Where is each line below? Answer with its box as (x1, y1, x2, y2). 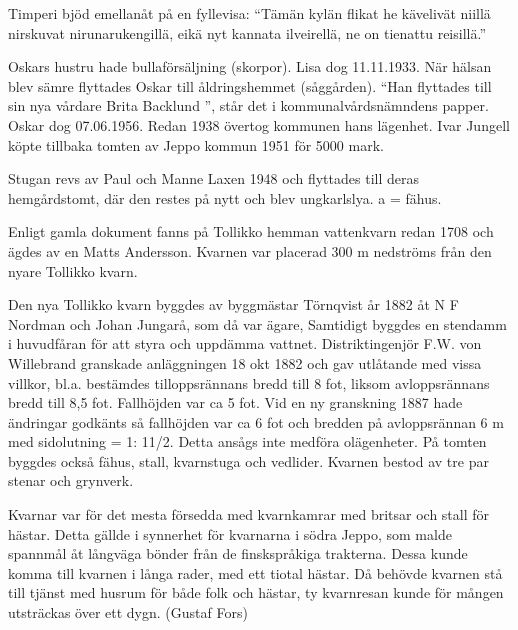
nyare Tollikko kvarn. (8, 260, 138, 281)
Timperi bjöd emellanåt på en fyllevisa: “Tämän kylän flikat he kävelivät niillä (8, 3, 491, 23)
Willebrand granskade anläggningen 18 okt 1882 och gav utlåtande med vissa (8, 352, 482, 373)
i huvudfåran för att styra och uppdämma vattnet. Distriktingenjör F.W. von (8, 333, 482, 354)
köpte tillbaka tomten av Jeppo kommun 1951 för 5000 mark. (8, 134, 384, 155)
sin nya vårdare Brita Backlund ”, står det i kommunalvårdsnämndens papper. (8, 95, 489, 116)
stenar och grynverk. (8, 470, 134, 491)
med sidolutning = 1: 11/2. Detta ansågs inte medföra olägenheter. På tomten (8, 431, 487, 452)
